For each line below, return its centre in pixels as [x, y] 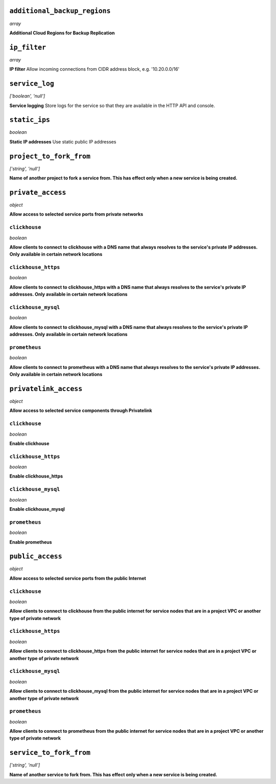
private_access [38, 192]
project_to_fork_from [50, 156]
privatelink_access [46, 389]
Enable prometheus [31, 542]
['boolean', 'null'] [27, 96]
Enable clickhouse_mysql [37, 509]
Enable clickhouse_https [36, 476]
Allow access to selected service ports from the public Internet [78, 578]
